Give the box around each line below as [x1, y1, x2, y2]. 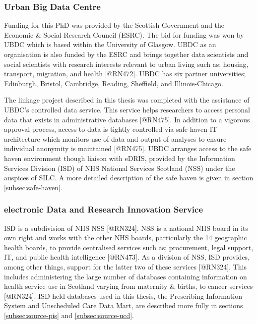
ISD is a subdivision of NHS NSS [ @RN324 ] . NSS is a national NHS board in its [4, 222, 249, 233]
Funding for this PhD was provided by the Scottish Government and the [4, 20, 225, 30]
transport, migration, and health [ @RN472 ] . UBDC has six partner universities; [4, 68, 246, 79]
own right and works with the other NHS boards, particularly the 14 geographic [4, 232, 247, 243]
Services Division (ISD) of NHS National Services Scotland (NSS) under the [4, 162, 235, 173]
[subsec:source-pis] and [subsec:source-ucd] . [4, 310, 134, 320]
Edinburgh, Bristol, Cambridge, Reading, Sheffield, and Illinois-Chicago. [4, 78, 223, 88]
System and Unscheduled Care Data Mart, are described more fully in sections [4, 300, 243, 311]
